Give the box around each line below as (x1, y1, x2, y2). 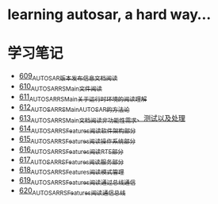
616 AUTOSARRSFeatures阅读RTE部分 (18, 144, 124, 156)
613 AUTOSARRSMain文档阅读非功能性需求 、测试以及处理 (18, 114, 185, 125)
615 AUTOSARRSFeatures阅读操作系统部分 (18, 133, 136, 145)
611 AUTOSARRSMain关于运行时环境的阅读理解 (18, 91, 147, 103)
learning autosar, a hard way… (7, 6, 212, 24)
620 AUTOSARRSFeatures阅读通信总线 (18, 185, 126, 197)
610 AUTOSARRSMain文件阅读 (18, 81, 103, 93)
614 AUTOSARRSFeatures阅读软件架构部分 (18, 124, 136, 135)
